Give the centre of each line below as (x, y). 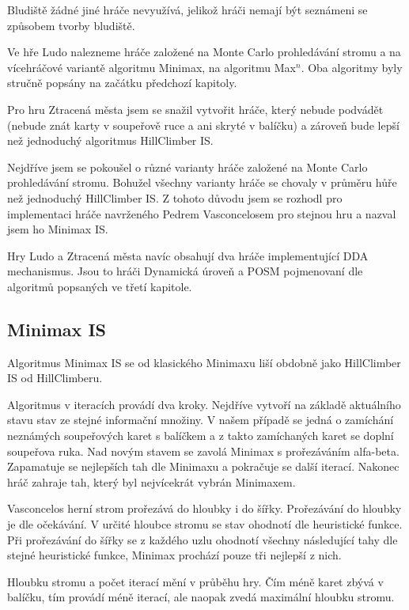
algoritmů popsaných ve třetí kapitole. (100, 286)
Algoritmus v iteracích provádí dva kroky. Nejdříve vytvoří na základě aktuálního (204, 404)
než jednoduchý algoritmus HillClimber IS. (110, 140)
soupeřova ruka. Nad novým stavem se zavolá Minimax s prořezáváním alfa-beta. (203, 451)
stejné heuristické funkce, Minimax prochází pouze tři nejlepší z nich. (174, 555)
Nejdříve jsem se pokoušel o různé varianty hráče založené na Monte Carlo (187, 167)
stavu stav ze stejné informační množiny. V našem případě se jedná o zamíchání (201, 420)
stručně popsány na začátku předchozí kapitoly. (122, 83)
